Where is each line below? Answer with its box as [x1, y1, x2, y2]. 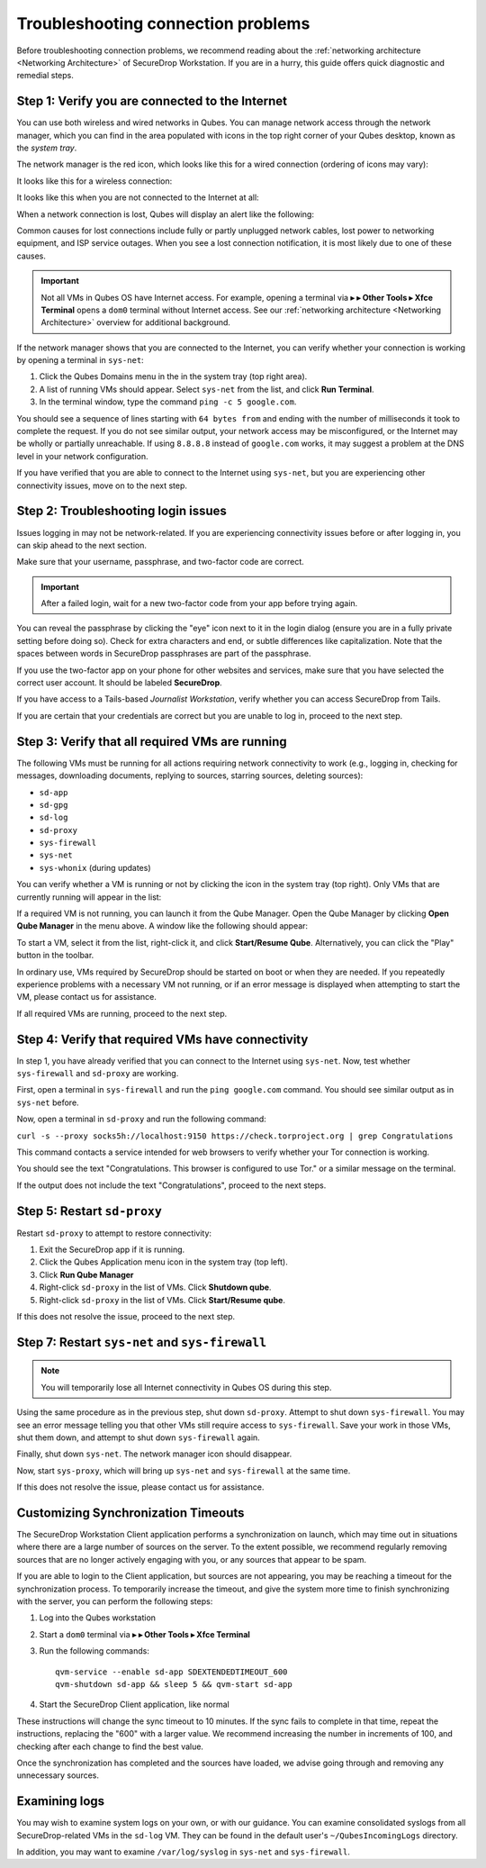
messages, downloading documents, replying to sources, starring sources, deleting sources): [16, 770, 364, 781]
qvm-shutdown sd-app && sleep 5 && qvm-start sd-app [55, 1679, 292, 1689]
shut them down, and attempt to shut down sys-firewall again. [16, 1432, 260, 1443]
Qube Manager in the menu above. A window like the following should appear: [16, 920, 309, 931]
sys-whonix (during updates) [39, 862, 152, 873]
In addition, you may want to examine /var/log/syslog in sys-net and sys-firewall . [16, 1846, 350, 1857]
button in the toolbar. [16, 950, 94, 961]
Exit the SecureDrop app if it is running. [39, 1244, 185, 1256]
